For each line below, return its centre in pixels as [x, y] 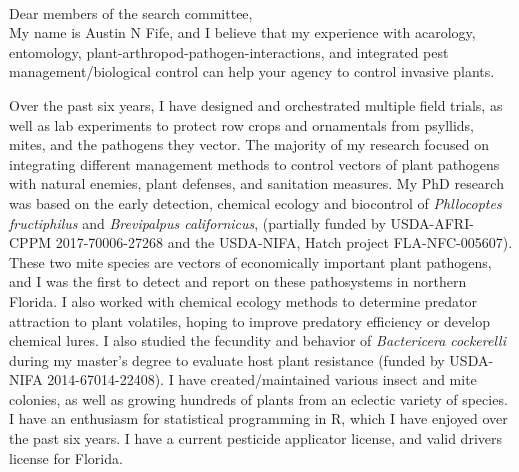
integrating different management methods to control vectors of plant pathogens [254, 163]
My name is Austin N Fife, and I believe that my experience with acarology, [242, 32]
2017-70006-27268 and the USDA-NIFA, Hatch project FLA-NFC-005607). [284, 242]
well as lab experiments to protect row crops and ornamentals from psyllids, [242, 124]
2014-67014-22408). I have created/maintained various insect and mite [262, 379]
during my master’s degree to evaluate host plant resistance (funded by [227, 359]
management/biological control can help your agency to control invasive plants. [252, 71]
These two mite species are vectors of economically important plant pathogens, [250, 261]
